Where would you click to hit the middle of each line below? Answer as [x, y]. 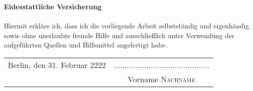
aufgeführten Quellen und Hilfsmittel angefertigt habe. [86, 45]
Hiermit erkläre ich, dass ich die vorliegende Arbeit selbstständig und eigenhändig [126, 26]
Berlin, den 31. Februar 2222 [57, 65]
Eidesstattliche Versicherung [53, 6]
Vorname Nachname [161, 79]
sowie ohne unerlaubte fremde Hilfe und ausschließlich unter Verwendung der [119, 35]
